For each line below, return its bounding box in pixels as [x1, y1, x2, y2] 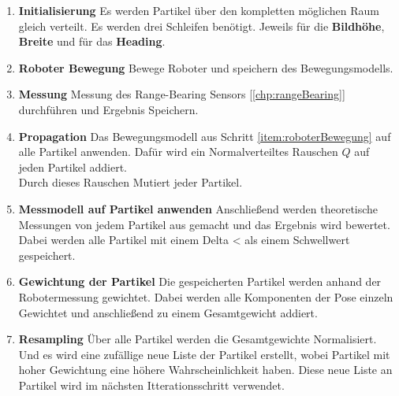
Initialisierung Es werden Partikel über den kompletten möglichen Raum [18, 2, 379, 18]
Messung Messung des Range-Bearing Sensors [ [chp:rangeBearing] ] [18, 86, 345, 102]
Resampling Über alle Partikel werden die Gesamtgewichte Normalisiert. [18, 331, 377, 347]
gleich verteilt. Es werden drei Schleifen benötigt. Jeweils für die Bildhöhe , [18, 17, 385, 34]
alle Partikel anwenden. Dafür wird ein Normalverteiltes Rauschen [18, 143, 338, 160]
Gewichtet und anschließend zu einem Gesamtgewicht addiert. [18, 304, 318, 320]
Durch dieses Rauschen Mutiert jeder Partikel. [18, 174, 243, 191]
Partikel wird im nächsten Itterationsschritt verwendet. [18, 376, 285, 393]
